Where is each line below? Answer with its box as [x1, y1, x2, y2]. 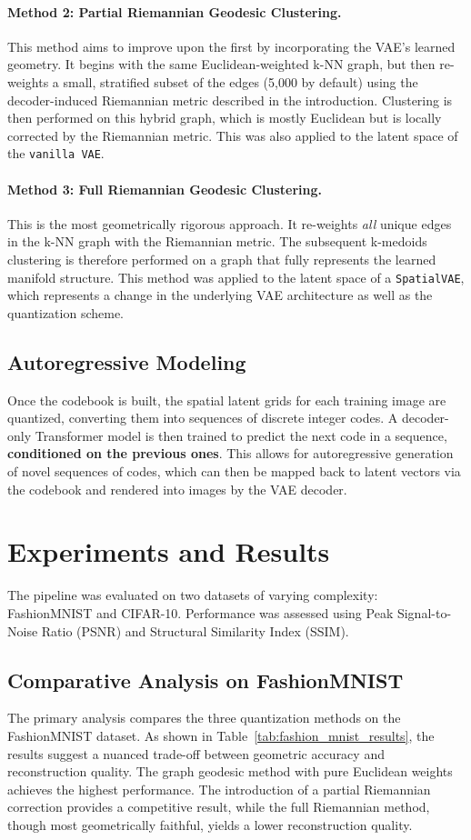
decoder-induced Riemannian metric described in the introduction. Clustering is [7, 90, 453, 109]
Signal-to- [396, 603, 452, 622]
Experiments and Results [7, 533, 330, 570]
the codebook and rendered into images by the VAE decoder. [7, 479, 347, 498]
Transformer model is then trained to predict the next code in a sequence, [35, 425, 447, 445]
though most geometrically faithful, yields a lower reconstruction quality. [7, 815, 413, 834]
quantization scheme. [7, 303, 125, 322]
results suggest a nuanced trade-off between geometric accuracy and [7, 744, 385, 763]
